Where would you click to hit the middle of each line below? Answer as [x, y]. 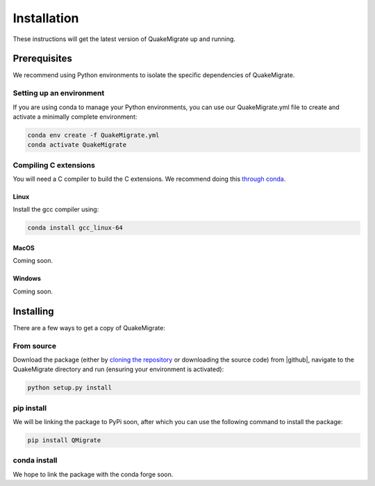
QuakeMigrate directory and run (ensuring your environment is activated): [118, 369]
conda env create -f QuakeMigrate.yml [93, 135]
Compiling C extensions [54, 165]
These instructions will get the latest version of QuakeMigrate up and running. [124, 39]
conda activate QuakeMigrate [77, 145]
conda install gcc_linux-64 [75, 228]
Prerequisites [42, 59]
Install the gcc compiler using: [56, 209]
